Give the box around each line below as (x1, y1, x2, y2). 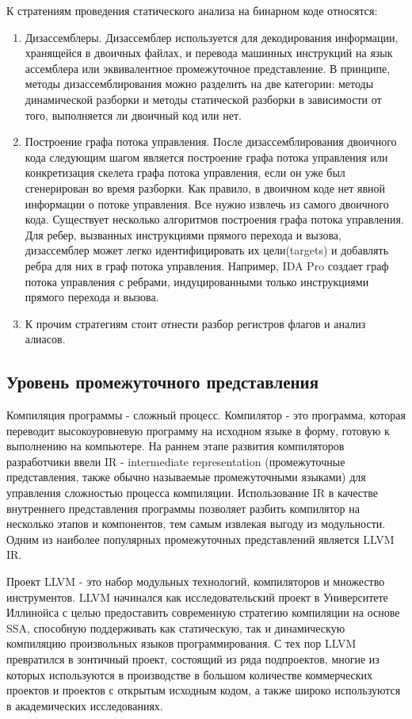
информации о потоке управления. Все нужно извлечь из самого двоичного (25, 195, 389, 212)
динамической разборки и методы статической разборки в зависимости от (25, 90, 382, 107)
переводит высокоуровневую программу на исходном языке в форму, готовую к (6, 422, 390, 438)
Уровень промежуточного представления (6, 369, 319, 394)
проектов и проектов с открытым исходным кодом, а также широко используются (6, 682, 401, 698)
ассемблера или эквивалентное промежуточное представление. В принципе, (25, 59, 391, 76)
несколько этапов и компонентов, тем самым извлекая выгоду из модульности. (6, 515, 386, 532)
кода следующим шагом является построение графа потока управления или (25, 148, 388, 165)
